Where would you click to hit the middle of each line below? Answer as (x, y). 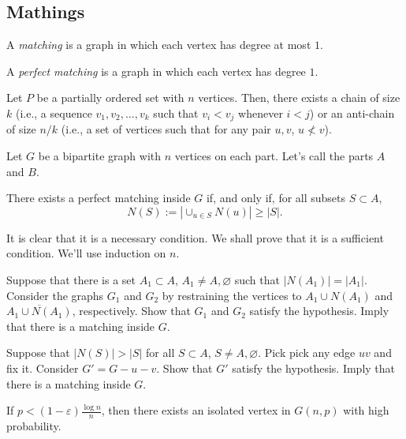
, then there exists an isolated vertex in (196, 410)
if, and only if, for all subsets (276, 198)
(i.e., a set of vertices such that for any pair (166, 129)
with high (366, 410)
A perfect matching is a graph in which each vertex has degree (156, 71)
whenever (261, 113)
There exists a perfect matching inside (99, 198)
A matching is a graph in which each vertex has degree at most (159, 45)
